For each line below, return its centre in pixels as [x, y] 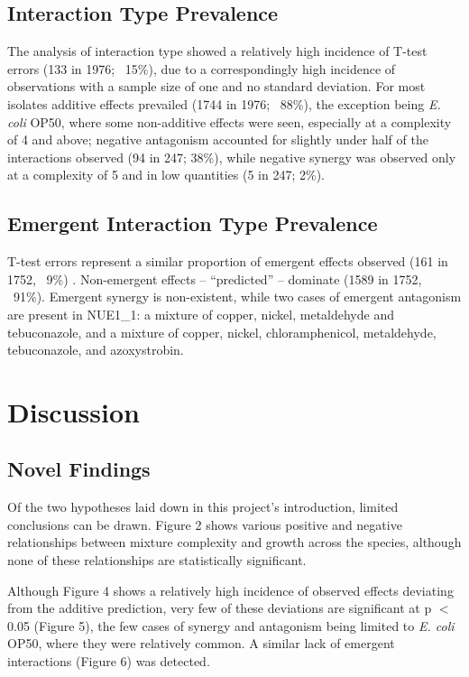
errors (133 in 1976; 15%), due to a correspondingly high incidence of [202, 68]
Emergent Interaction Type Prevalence [193, 223]
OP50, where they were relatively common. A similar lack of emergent [201, 643]
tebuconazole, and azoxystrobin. [96, 350]
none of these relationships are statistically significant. [157, 560]
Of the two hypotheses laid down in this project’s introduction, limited [203, 507]
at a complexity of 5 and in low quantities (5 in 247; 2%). [166, 175]
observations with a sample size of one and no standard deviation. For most [216, 86]
